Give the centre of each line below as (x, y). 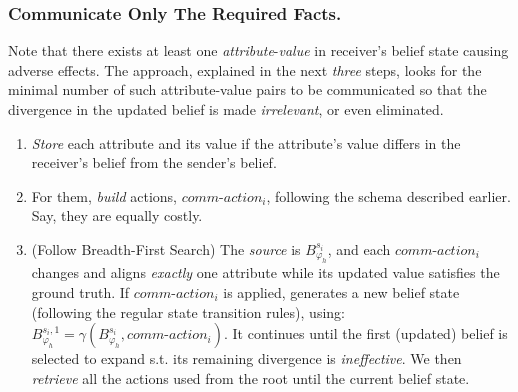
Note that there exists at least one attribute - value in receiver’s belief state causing (258, 50)
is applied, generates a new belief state (341, 291)
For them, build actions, (104, 195)
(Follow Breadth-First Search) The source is (166, 248)
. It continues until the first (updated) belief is (365, 333)
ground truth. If (80, 291)
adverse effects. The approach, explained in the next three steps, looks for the (245, 69)
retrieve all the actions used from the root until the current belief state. (250, 377)
